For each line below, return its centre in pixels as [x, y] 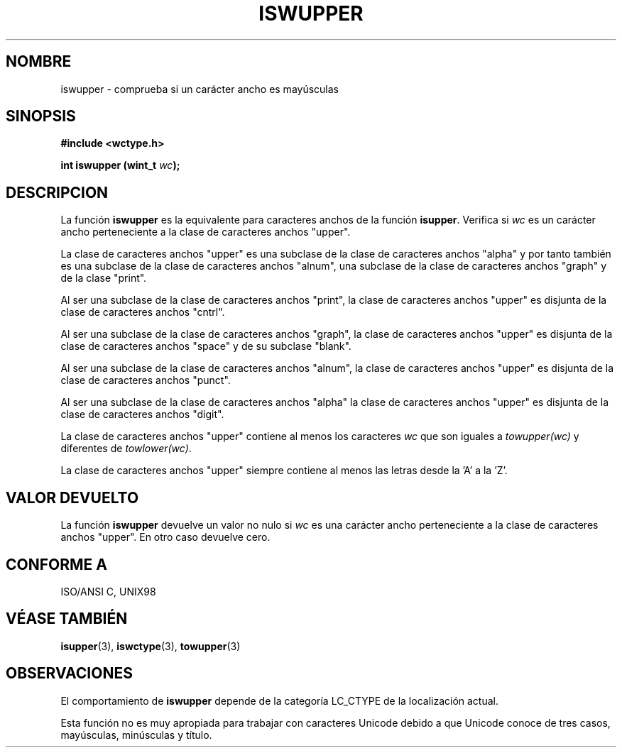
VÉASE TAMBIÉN [67, 619]
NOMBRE [39, 62]
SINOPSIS [41, 116]
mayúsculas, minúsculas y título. [136, 735]
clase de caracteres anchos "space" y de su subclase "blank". [206, 346]
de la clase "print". [104, 278]
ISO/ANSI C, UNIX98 [108, 591]
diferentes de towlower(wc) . [126, 449]
